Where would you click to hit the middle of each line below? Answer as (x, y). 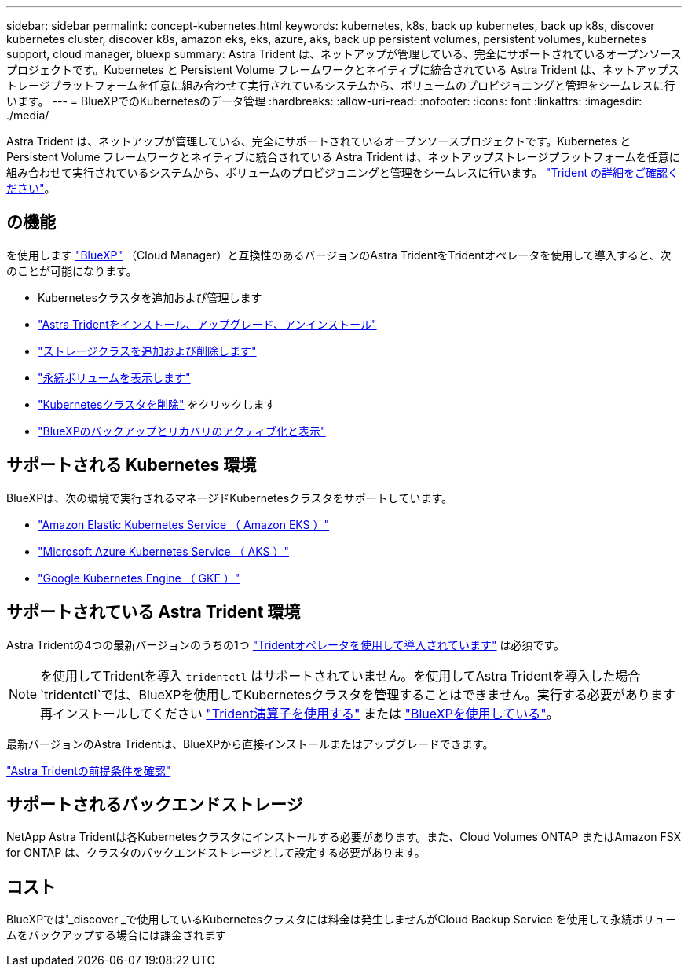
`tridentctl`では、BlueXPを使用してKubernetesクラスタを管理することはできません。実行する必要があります (358, 694)
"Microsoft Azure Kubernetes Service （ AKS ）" (163, 551)
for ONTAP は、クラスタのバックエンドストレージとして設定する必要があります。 (216, 853)
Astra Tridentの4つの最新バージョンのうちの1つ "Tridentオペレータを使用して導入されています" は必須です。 (286, 644)
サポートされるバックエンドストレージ (155, 804)
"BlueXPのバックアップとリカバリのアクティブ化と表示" (182, 431)
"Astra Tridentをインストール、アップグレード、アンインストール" (207, 324)
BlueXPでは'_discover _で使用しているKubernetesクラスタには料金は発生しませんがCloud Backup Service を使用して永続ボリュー (342, 920)
